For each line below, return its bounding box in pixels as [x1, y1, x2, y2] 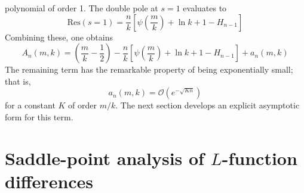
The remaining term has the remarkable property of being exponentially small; [5, 63, 293, 76]
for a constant [5, 99, 56, 111]
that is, [5, 74, 31, 87]
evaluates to [183, 2, 227, 14]
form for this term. [5, 110, 73, 123]
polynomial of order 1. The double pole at [5, 2, 158, 14]
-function [222, 145, 297, 170]
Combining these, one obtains [5, 30, 113, 43]
